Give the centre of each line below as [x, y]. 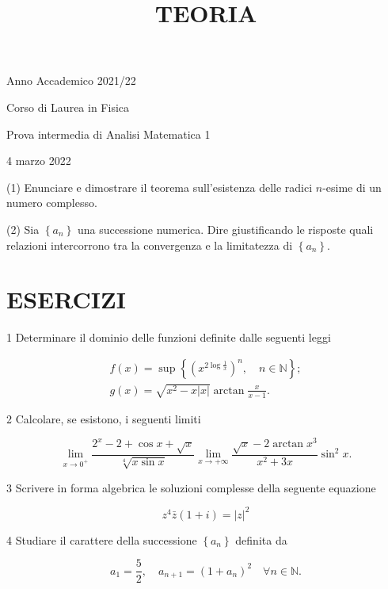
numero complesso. [52, 203]
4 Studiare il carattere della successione [102, 539]
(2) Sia [23, 229]
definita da [261, 539]
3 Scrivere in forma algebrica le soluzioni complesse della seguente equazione [191, 487]
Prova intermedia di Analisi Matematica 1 [108, 134]
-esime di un [352, 187]
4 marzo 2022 [39, 161]
